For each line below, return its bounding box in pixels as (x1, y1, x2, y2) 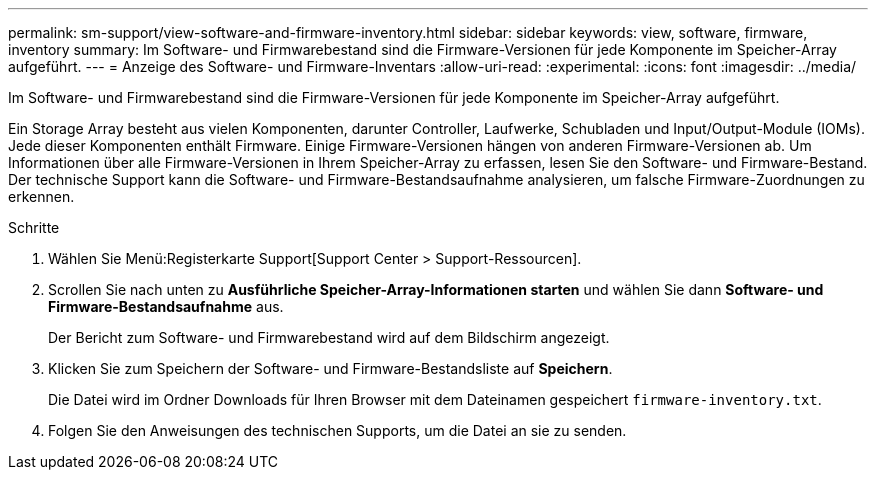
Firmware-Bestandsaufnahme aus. (48, 298, 284, 315)
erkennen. (8, 188, 75, 205)
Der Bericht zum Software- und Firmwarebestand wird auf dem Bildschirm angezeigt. (48, 329, 610, 346)
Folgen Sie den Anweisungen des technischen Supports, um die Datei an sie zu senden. (48, 422, 627, 439)
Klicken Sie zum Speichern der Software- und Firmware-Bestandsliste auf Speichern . (48, 360, 613, 377)
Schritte (8, 219, 60, 236)
